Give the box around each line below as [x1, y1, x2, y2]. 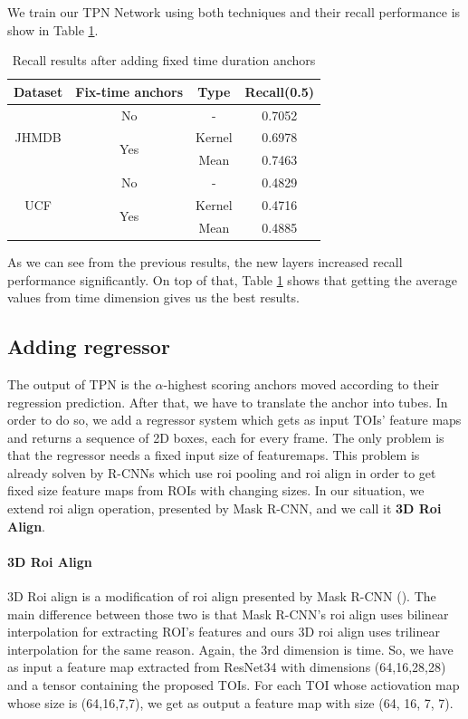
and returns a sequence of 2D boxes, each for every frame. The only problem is [7, 427, 444, 446]
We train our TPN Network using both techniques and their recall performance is [7, 3, 461, 21]
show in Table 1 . [7, 20, 99, 39]
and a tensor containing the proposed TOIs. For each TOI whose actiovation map [7, 676, 460, 695]
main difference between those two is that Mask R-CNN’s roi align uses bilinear [7, 604, 449, 623]
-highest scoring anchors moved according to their [163, 374, 440, 393]
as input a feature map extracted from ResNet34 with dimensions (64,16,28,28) [7, 657, 446, 676]
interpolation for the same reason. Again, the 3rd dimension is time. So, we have [7, 639, 454, 658]
